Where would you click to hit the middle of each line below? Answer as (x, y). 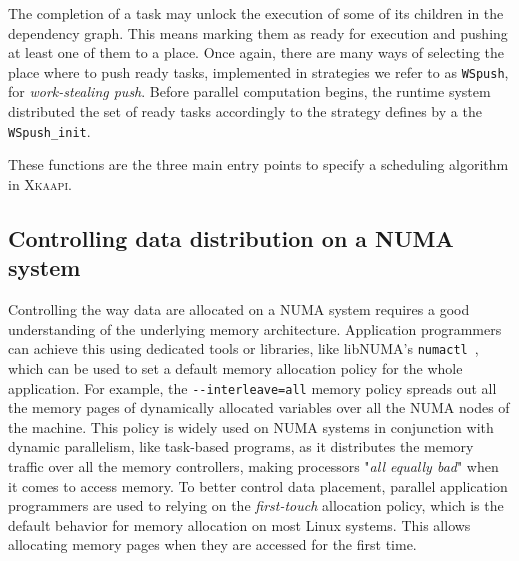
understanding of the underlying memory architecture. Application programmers (255, 328)
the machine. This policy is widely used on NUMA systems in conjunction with (251, 426)
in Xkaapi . (40, 183)
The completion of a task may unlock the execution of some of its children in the (256, 13)
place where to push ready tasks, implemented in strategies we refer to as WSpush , (258, 71)
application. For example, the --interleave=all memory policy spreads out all (252, 387)
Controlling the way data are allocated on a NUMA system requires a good (239, 309)
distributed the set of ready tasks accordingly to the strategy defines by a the (245, 111)
